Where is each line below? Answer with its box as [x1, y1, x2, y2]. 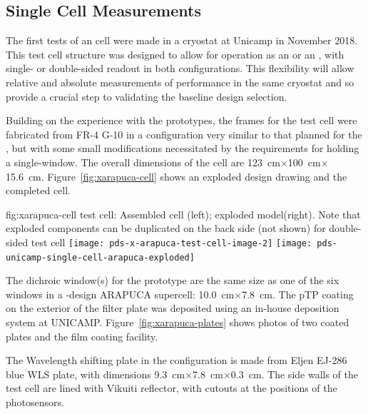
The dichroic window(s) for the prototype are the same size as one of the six [6, 273, 339, 288]
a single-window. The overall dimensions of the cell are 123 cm [6, 154, 280, 169]
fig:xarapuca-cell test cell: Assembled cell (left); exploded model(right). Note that [6, 206, 361, 221]
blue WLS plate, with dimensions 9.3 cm [6, 366, 185, 381]
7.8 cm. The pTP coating [242, 286, 354, 301]
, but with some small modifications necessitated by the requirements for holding [6, 141, 359, 156]
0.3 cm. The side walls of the [230, 366, 359, 381]
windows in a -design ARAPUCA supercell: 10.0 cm [6, 286, 235, 301]
